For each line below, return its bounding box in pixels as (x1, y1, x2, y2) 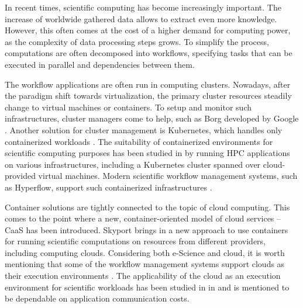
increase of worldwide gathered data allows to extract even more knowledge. (5, 12, 277, 25)
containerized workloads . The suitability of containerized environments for (5, 135, 273, 147)
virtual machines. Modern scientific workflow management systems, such (38, 169, 298, 182)
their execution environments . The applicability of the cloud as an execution (5, 269, 281, 282)
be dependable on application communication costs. (5, 292, 190, 304)
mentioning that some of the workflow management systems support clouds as (5, 258, 285, 270)
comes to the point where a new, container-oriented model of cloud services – (5, 212, 281, 224)
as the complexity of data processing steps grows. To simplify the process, (5, 35, 269, 47)
